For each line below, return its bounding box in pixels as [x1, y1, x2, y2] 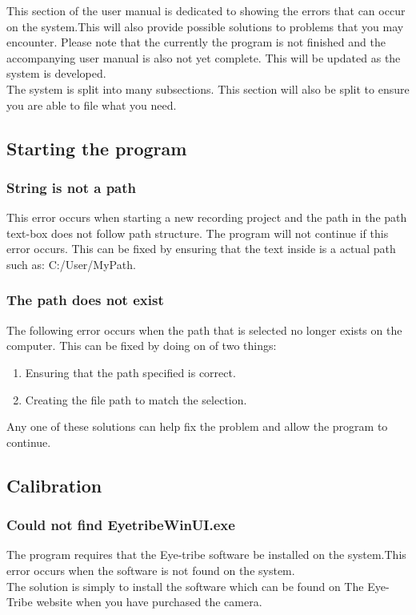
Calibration [6, 472, 102, 497]
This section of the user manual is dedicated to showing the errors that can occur [6, 2, 406, 18]
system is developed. [6, 65, 106, 82]
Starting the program [6, 135, 187, 160]
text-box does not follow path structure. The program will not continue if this [6, 224, 389, 241]
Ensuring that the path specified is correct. [25, 364, 236, 380]
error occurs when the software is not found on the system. [6, 561, 295, 578]
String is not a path [6, 177, 136, 197]
